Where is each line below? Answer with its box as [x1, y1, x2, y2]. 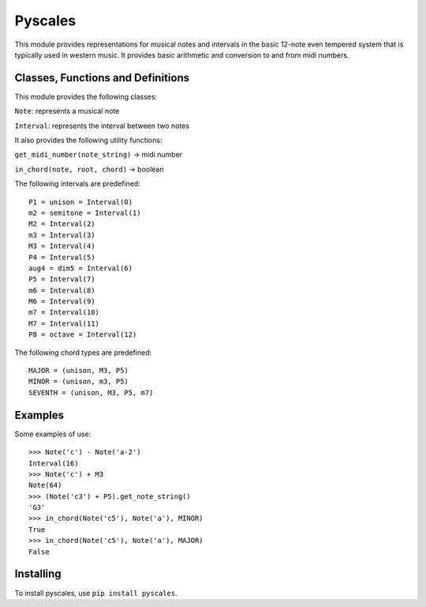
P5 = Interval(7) [28, 275, 95, 284]
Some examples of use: [14, 429, 92, 439]
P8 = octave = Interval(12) [28, 330, 137, 339]
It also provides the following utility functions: [14, 135, 163, 145]
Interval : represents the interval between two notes [14, 121, 189, 130]
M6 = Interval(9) [28, 297, 95, 306]
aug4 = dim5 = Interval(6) [28, 263, 133, 273]
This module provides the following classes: [14, 92, 158, 101]
